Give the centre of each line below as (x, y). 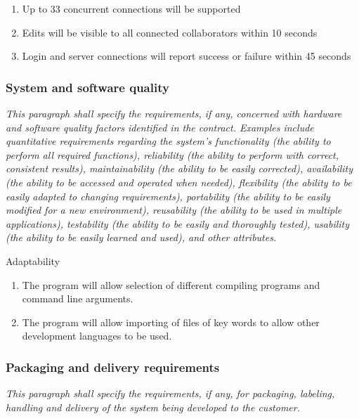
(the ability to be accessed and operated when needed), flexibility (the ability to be (179, 182)
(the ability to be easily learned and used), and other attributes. (141, 237)
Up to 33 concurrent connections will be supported (131, 8)
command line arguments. (78, 298)
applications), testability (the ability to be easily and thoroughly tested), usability (178, 223)
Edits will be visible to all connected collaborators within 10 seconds (170, 32)
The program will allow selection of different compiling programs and (171, 284)
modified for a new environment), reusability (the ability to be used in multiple (174, 210)
